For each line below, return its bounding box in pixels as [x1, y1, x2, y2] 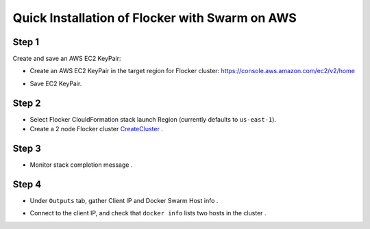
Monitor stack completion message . [29, 161, 133, 169]
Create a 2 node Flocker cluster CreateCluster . [29, 125, 164, 133]
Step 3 [12, 142, 41, 154]
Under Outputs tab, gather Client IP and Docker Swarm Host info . [29, 196, 219, 204]
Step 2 [12, 97, 41, 109]
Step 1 [12, 36, 40, 48]
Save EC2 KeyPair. [29, 79, 82, 87]
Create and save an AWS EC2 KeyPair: [12, 55, 121, 63]
